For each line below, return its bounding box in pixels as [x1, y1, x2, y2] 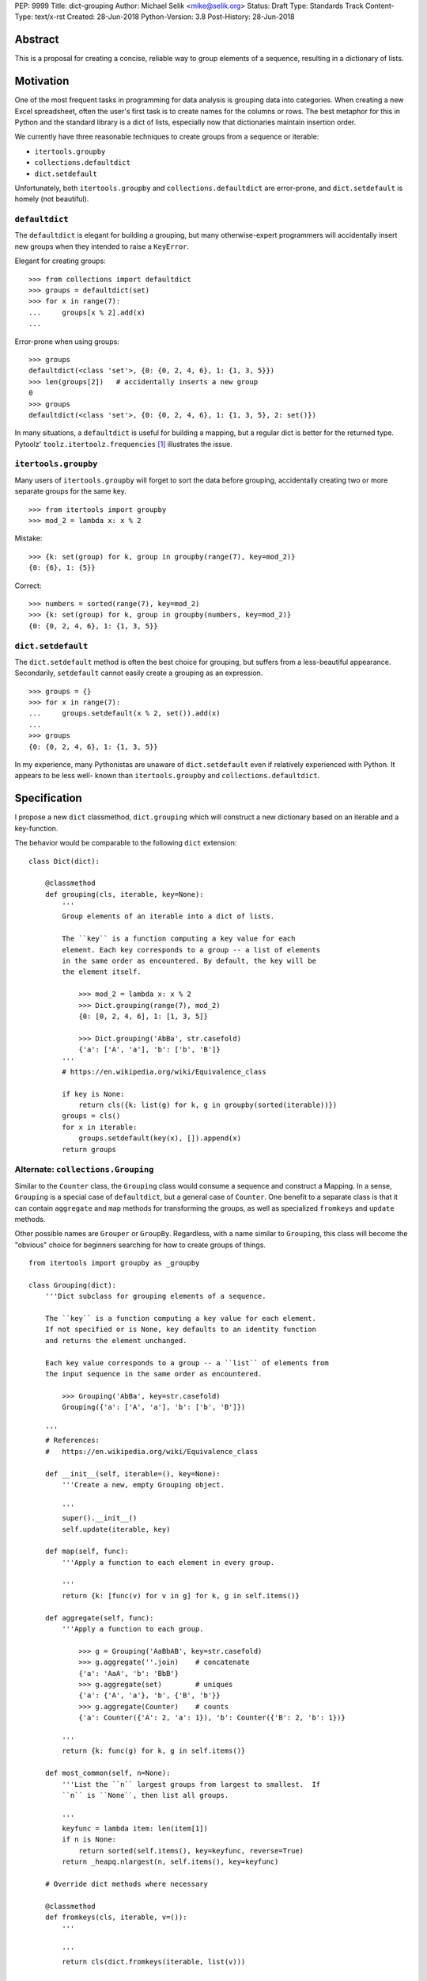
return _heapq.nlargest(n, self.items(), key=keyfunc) [62, 1857, 279, 1866]
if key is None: [62, 1090, 125, 1098]
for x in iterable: [62, 1122, 138, 1132]
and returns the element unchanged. [44, 1336, 187, 1345]
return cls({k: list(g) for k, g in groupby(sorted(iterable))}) [78, 1101, 338, 1109]
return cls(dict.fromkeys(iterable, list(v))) [62, 1957, 246, 1966]
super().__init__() [62, 1513, 138, 1523]
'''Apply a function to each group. [62, 1624, 205, 1634]
